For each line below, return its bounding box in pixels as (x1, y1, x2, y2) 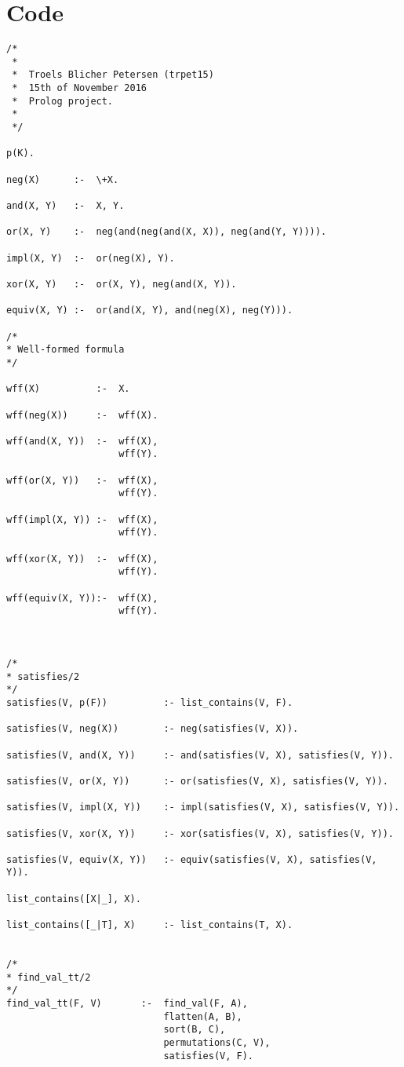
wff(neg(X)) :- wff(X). (6, 409, 158, 421)
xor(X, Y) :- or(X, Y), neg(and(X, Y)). (6, 278, 237, 290)
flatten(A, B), (163, 1010, 242, 1022)
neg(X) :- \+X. (6, 174, 119, 185)
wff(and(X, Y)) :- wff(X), (6, 435, 158, 447)
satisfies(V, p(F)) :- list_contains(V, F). (6, 696, 293, 708)
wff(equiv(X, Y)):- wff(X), (6, 592, 158, 604)
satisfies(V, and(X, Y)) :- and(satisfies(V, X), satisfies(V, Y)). (6, 749, 394, 761)
